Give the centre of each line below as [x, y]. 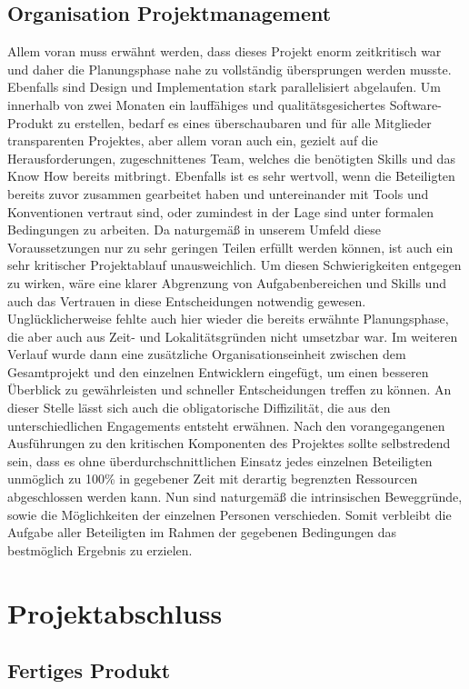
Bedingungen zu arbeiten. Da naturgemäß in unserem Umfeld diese [194, 230]
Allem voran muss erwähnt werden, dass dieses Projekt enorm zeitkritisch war [225, 51]
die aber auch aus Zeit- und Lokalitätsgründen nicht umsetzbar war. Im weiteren [233, 336]
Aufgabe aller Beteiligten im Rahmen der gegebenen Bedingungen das [202, 532]
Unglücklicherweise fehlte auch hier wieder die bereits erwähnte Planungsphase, [228, 319]
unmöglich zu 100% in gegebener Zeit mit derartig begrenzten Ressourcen [213, 479]
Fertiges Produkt [89, 670]
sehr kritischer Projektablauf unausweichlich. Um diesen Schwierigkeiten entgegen [234, 265]
